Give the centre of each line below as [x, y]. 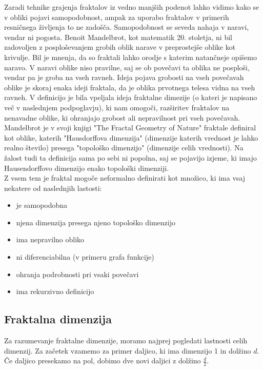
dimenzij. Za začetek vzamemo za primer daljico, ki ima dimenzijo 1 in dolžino [128, 350]
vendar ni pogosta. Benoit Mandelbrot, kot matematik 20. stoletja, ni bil [118, 37]
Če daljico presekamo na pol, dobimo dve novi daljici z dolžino [103, 361]
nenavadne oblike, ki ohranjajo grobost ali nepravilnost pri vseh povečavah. [122, 117]
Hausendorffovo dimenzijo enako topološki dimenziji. [87, 168]
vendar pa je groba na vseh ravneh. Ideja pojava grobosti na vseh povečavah [124, 77]
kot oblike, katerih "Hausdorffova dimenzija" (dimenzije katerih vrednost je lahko [131, 137]
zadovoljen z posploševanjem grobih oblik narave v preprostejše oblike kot [120, 47]
